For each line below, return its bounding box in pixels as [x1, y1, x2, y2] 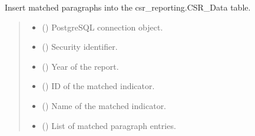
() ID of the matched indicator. [42, 80, 155, 92]
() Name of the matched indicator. [42, 99, 167, 111]
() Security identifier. [42, 40, 118, 53]
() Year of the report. [42, 60, 119, 72]
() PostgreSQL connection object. [42, 21, 163, 33]
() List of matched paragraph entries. [42, 119, 176, 131]
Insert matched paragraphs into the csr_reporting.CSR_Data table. [5, 1, 251, 13]
